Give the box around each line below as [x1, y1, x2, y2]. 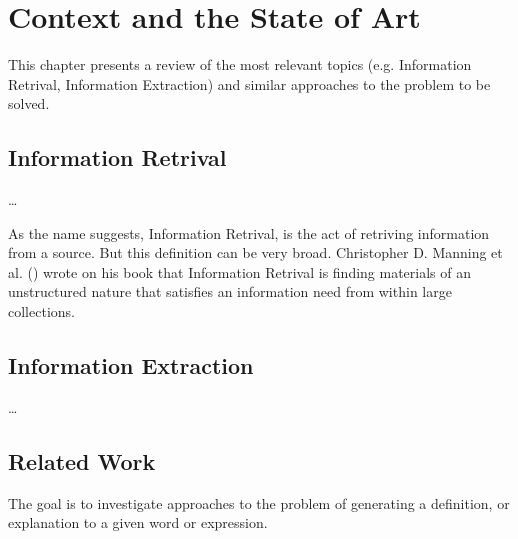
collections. [8, 301, 75, 322]
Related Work [8, 445, 156, 476]
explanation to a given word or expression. [8, 512, 268, 533]
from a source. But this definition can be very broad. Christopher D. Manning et [8, 242, 503, 263]
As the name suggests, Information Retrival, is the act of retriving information [8, 222, 490, 243]
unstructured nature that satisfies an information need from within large [8, 281, 452, 302]
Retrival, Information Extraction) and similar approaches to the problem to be [8, 73, 491, 94]
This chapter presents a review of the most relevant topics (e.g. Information [8, 54, 472, 75]
